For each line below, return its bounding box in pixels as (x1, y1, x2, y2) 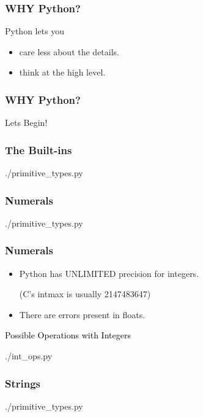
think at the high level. (19, 66, 106, 79)
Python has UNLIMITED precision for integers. (19, 267, 199, 279)
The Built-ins (5, 142, 72, 157)
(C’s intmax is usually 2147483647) (19, 287, 151, 300)
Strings (5, 375, 41, 391)
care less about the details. (19, 45, 119, 58)
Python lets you (5, 25, 65, 37)
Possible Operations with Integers (5, 329, 131, 341)
